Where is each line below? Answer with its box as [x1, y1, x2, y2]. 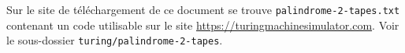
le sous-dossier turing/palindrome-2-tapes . [6, 32, 223, 48]
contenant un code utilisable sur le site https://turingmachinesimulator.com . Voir [6, 16, 399, 33]
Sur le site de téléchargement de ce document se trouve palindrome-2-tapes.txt [6, 2, 400, 17]
